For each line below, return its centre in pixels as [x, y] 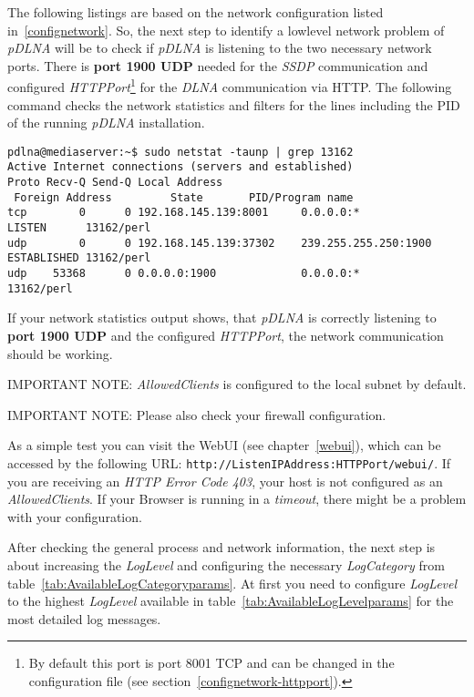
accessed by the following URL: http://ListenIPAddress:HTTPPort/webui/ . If [229, 462]
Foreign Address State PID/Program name [184, 197]
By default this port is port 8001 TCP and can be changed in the [211, 663]
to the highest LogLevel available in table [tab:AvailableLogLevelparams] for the [231, 601]
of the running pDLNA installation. [106, 123]
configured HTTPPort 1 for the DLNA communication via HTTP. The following [230, 86]
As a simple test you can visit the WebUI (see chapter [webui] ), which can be [224, 445]
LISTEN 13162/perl [79, 228]
